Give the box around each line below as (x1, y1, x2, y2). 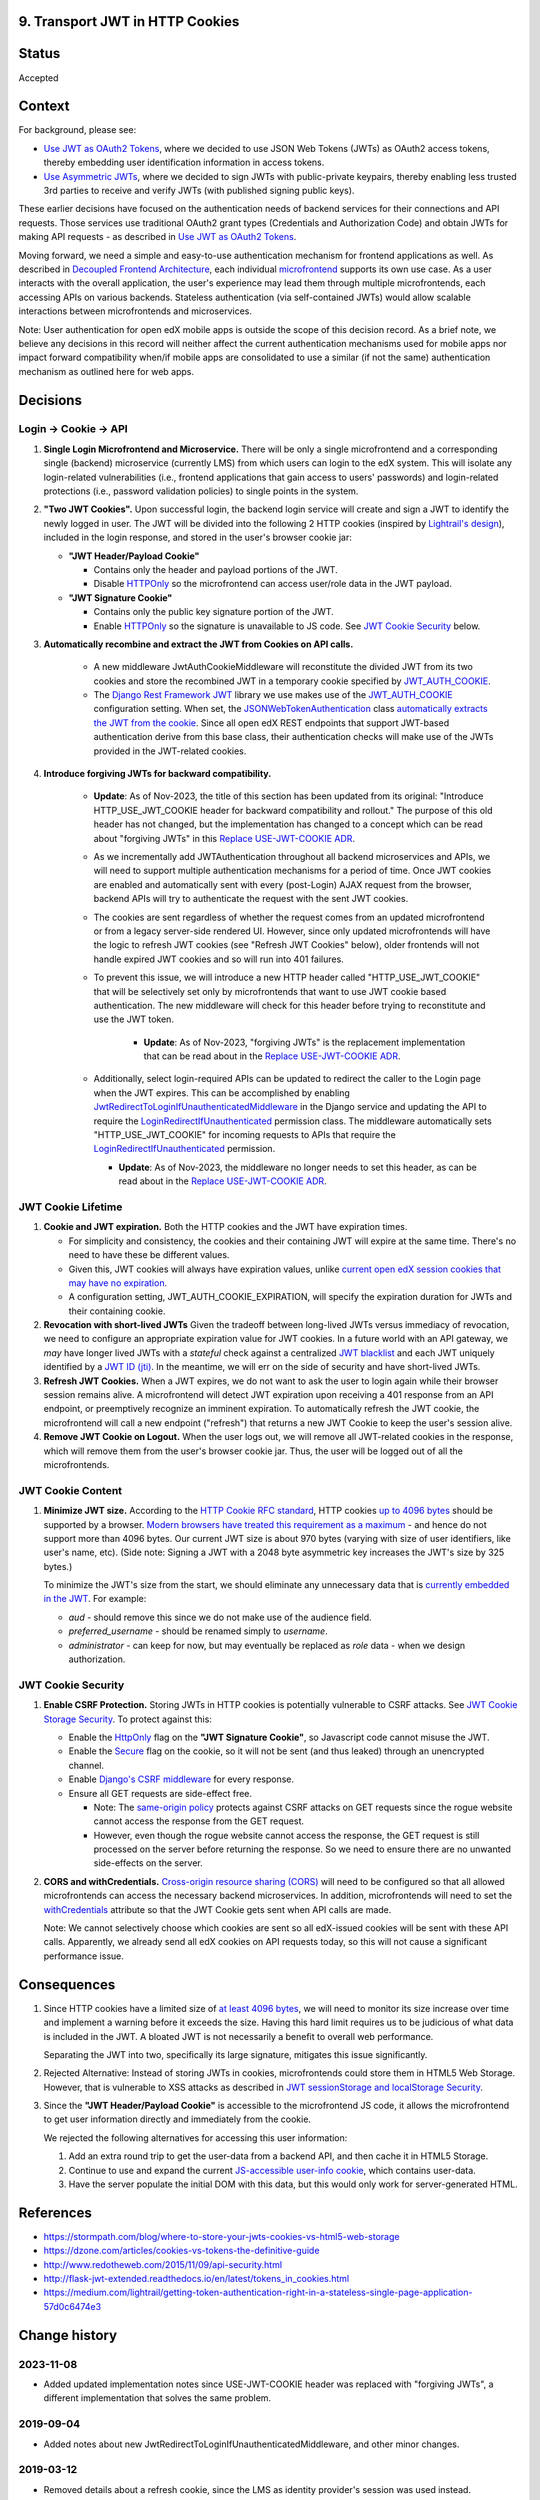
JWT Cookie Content (18, 1483, 123, 1497)
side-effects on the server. (93, 1857, 204, 1869)
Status (18, 45, 61, 62)
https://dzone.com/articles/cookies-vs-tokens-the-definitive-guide (43, 2245, 320, 2257)
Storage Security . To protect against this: (43, 1713, 212, 1725)
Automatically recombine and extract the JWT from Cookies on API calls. (43, 638, 354, 650)
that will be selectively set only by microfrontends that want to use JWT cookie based (93, 985, 447, 997)
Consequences (18, 1976, 116, 1993)
